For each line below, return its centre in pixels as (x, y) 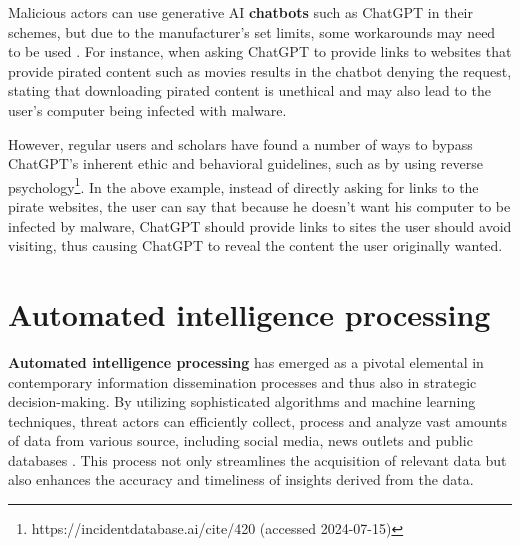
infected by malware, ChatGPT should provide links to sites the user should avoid (260, 225)
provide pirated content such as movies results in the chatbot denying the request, (260, 70)
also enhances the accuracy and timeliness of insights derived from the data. (241, 479)
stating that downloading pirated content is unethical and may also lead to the (249, 90)
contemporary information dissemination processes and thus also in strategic (242, 381)
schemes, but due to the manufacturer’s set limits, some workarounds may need (252, 31)
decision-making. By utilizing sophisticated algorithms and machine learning (242, 401)
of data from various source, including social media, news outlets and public (240, 440)
